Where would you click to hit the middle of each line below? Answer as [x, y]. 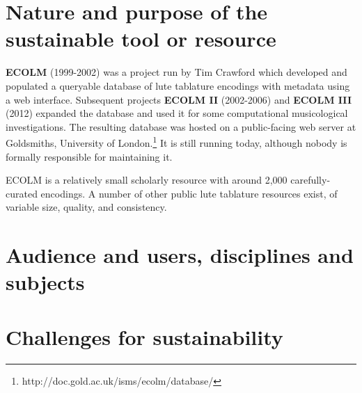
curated [22, 193]
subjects [45, 282]
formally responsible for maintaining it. [89, 156]
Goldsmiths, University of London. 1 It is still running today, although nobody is [176, 142]
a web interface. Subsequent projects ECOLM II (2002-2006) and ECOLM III [179, 99]
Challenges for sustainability [144, 336]
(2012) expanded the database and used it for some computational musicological [177, 113]
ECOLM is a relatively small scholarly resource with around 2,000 [147, 180]
